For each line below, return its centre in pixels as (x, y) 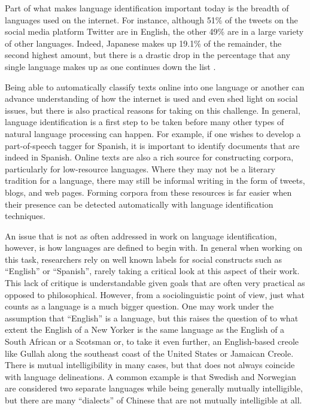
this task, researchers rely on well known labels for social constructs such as (143, 259)
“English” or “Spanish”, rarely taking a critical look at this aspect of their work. (152, 271)
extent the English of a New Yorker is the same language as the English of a (145, 329)
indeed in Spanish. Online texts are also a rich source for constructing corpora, (149, 157)
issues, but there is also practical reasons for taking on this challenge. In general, (153, 110)
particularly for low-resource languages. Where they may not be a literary (140, 168)
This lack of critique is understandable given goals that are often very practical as (155, 283)
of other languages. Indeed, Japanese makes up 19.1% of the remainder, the (143, 43)
